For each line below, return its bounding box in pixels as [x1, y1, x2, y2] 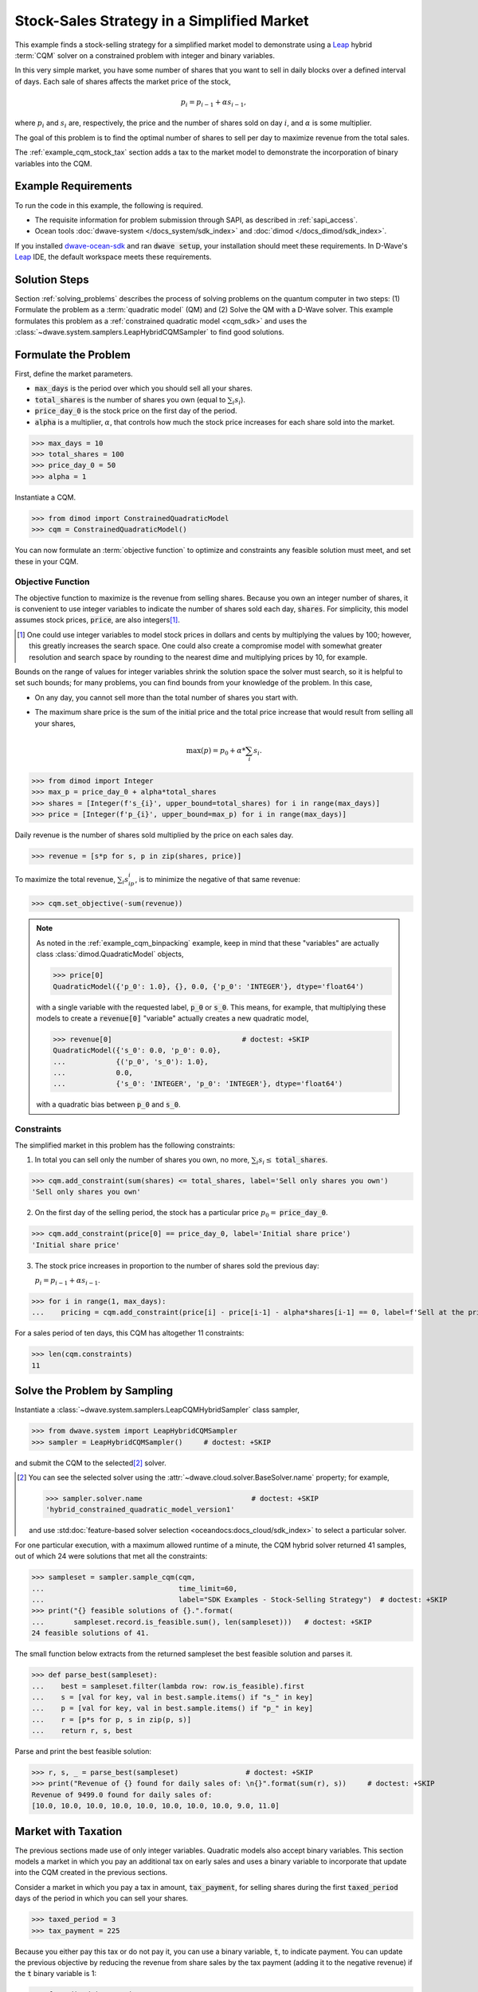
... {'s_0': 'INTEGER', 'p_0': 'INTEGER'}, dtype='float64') [53, 1080, 343, 1088]
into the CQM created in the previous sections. [14, 1868, 168, 1877]
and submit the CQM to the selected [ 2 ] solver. [14, 1458, 167, 1468]
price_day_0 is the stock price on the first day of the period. [34, 406, 237, 416]
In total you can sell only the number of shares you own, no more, [34, 1155, 250, 1164]
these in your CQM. [14, 556, 79, 566]
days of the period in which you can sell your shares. [14, 1893, 189, 1904]
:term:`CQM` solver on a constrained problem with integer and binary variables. [14, 50, 275, 60]
